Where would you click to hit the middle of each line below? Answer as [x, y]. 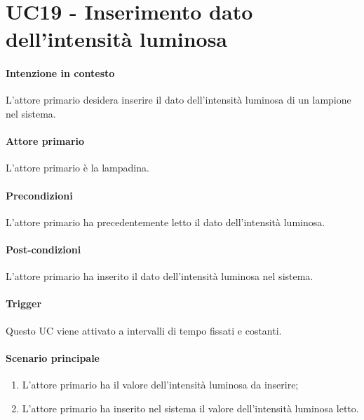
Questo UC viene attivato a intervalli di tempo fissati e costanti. [144, 330]
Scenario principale [53, 357]
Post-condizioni [43, 249]
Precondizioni [39, 195]
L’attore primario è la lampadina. [77, 168]
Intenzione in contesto [60, 73]
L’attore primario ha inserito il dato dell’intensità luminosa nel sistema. [160, 276]
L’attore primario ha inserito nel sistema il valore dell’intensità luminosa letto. [190, 408]
